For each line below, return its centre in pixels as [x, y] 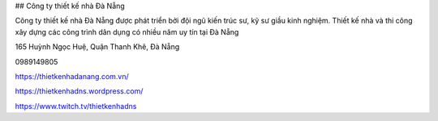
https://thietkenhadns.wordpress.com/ [79, 91]
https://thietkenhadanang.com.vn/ [72, 76]
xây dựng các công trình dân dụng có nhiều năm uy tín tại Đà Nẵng [127, 31]
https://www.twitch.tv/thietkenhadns [76, 106]
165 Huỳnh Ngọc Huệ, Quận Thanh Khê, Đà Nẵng [97, 47]
